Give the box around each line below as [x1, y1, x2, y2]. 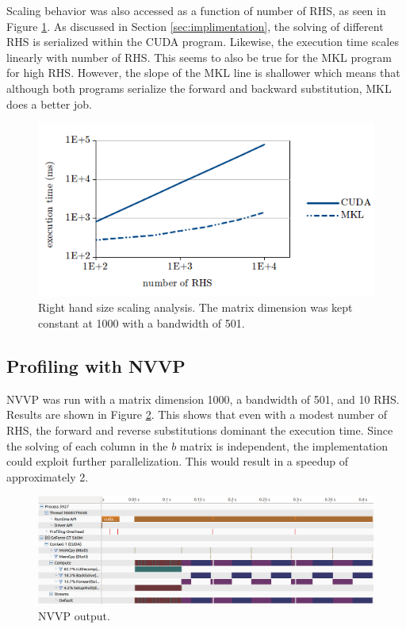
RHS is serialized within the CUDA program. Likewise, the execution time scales [6, 33, 399, 50]
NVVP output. [38, 607, 110, 623]
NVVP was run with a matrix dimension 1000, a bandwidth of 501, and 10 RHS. [6, 390, 400, 407]
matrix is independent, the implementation [179, 437, 389, 454]
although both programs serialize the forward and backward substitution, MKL [6, 79, 392, 96]
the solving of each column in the [6, 437, 168, 454]
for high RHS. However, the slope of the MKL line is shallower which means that [6, 64, 400, 81]
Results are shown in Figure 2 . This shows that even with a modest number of [6, 406, 388, 423]
